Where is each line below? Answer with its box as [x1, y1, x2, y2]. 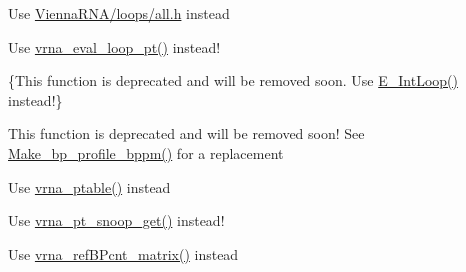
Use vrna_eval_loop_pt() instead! [8, 36, 221, 57]
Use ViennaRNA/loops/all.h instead [8, 3, 230, 23]
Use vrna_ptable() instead [8, 176, 171, 197]
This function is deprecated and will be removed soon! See [8, 123, 365, 144]
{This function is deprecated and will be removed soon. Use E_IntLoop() [8, 70, 458, 91]
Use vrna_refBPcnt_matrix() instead [8, 243, 239, 264]
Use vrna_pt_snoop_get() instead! [8, 210, 225, 231]
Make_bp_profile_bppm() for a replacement [8, 142, 284, 163]
